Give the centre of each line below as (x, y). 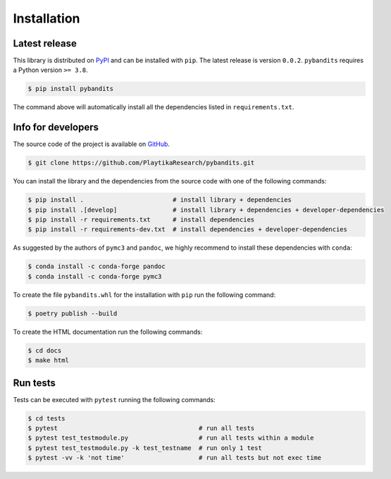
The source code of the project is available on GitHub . (92, 144)
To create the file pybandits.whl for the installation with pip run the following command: (144, 295)
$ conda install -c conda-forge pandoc (97, 267)
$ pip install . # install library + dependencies (160, 200)
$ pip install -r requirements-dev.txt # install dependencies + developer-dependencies (188, 230)
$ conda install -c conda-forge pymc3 (95, 276)
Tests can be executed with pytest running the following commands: (114, 399)
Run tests (34, 383)
